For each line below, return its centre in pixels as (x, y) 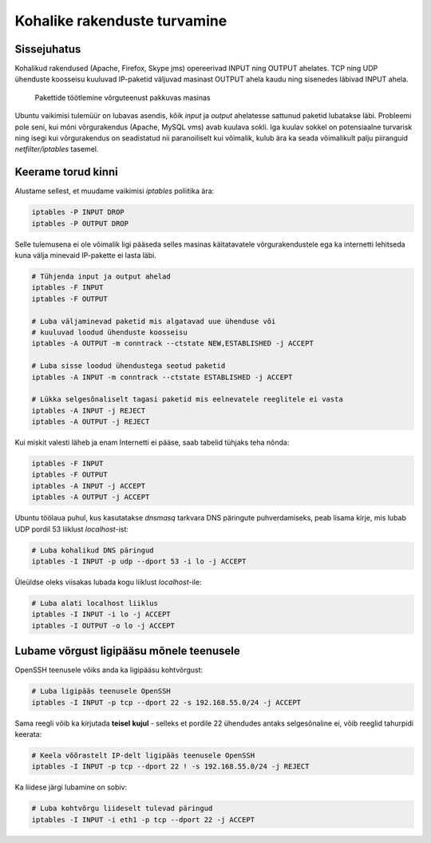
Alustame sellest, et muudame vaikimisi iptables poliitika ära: (115, 191)
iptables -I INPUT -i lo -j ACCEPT (101, 614)
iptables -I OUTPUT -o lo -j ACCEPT (103, 625)
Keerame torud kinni (67, 172)
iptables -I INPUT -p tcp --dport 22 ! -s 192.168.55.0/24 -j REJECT (170, 767)
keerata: (28, 734)
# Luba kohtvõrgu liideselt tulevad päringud (122, 809)
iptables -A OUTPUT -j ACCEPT (91, 497)
